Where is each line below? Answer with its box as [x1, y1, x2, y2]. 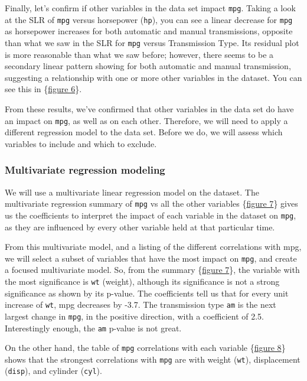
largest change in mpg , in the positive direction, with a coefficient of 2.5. [5, 310, 264, 322]
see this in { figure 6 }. [5, 83, 82, 95]
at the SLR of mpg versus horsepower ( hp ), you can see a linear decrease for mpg [5, 13, 293, 25]
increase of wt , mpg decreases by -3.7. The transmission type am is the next [5, 298, 276, 311]
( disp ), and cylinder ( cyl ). [5, 364, 102, 377]
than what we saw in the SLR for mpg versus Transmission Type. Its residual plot [5, 36, 299, 48]
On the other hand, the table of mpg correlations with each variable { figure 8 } [5, 341, 286, 354]
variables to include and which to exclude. [5, 137, 157, 149]
